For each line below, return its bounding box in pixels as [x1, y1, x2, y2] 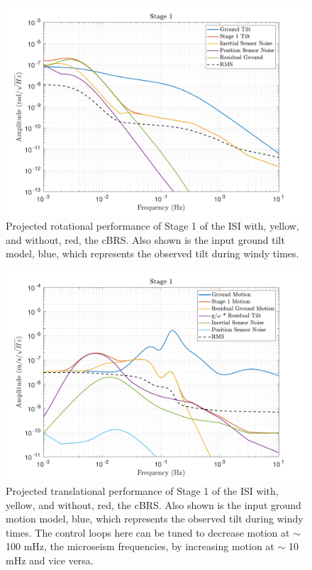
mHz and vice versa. [6, 552, 94, 567]
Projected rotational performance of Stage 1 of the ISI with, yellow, [6, 218, 299, 233]
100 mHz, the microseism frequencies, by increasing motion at [6, 539, 274, 554]
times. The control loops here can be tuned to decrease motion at [6, 525, 290, 540]
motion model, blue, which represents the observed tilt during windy [6, 511, 303, 526]
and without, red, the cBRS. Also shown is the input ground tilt [6, 232, 285, 247]
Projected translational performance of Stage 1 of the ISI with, [6, 483, 279, 498]
